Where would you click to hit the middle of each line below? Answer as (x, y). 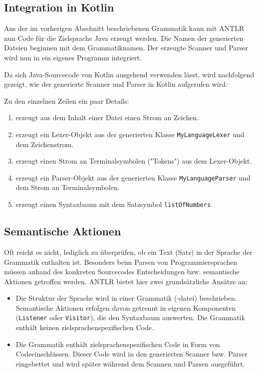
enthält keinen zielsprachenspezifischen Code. (85, 327)
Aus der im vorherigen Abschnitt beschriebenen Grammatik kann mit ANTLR (124, 28)
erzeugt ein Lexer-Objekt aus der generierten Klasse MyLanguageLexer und (130, 134)
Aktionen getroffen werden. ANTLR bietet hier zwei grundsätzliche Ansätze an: (126, 281)
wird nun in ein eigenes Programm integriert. (73, 57)
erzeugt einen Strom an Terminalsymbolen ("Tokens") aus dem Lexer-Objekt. (134, 161)
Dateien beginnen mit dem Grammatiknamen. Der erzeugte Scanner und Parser (126, 48)
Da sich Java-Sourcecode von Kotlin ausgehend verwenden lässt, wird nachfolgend (129, 74)
